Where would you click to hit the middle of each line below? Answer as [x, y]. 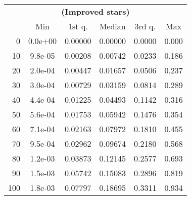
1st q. [78, 26]
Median [112, 26]
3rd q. [145, 26]
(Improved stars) [96, 11]
